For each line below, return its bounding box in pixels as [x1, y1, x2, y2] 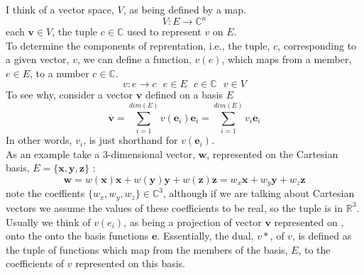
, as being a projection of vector [123, 214, 262, 229]
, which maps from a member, [221, 52, 352, 67]
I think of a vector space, [6, 2, 114, 16]
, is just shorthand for [83, 133, 178, 147]
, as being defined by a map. [123, 2, 246, 16]
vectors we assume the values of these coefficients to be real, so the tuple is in [6, 200, 343, 215]
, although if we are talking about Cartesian [162, 186, 355, 201]
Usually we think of [6, 214, 91, 229]
